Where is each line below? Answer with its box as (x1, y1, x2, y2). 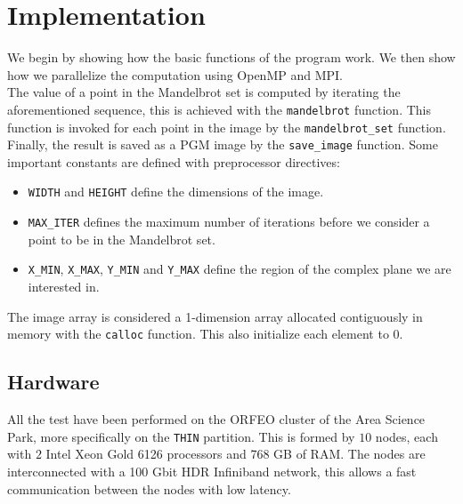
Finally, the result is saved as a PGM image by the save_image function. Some (7, 135, 438, 154)
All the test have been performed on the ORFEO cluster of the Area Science (7, 410, 426, 428)
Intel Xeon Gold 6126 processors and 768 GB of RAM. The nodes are (45, 444, 426, 463)
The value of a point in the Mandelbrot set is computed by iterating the (7, 83, 401, 101)
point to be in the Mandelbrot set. (28, 229, 215, 248)
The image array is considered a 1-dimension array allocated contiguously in (7, 307, 423, 325)
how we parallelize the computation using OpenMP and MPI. (7, 65, 343, 84)
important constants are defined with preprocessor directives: (7, 152, 340, 171)
